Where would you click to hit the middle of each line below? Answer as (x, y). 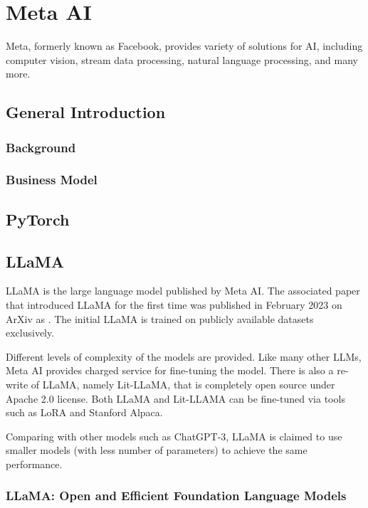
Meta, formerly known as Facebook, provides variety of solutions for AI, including (184, 46)
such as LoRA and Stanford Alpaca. (84, 412)
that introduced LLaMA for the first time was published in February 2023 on (174, 304)
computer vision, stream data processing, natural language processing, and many (182, 59)
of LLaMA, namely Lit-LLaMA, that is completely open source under (183, 384)
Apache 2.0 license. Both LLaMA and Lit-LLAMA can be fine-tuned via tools (175, 398)
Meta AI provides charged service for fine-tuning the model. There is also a (170, 370)
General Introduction (86, 112)
